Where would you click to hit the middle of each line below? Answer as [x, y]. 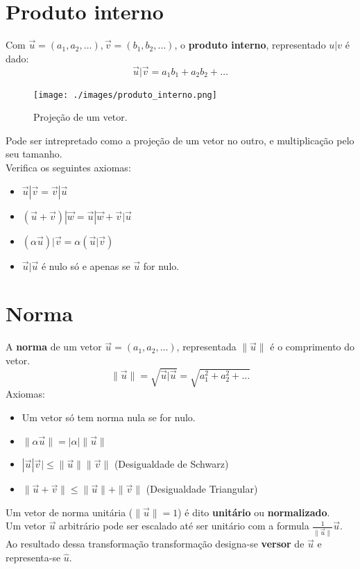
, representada [206, 347]
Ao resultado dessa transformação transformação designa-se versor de [155, 544]
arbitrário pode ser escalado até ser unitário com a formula [184, 526]
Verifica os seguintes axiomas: [68, 167]
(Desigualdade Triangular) [202, 489]
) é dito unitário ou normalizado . [254, 512]
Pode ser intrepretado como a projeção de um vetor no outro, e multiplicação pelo [180, 140]
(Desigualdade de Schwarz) [171, 464]
